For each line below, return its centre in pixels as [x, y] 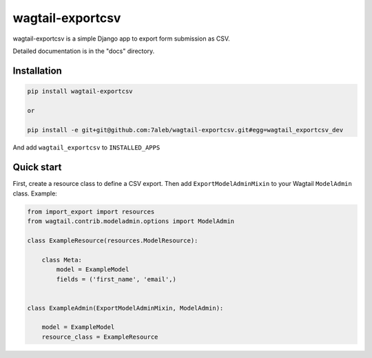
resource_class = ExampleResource [100, 337]
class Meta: [62, 260]
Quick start [37, 168]
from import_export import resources [91, 211]
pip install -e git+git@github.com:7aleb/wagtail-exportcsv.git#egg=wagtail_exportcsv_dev [185, 130]
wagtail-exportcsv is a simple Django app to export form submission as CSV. [121, 39]
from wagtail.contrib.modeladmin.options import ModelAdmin [131, 221]
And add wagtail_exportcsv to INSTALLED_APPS [86, 147]
